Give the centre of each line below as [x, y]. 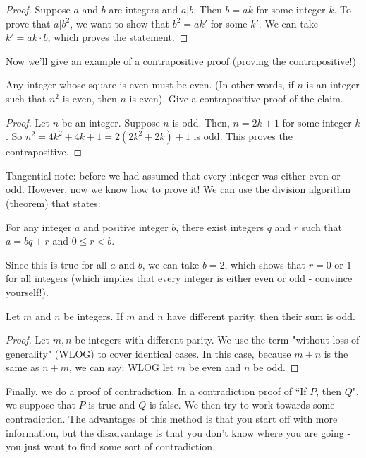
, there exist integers [220, 227]
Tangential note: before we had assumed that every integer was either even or [173, 175]
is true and [112, 405]
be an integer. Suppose [111, 122]
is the [336, 353]
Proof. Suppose [38, 9]
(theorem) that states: [53, 202]
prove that [28, 23]
